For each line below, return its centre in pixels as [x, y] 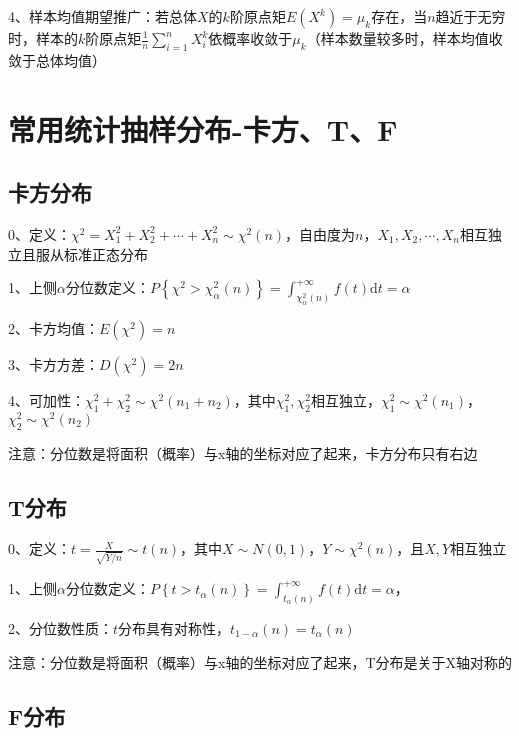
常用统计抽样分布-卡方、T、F [203, 128]
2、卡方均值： [53, 327]
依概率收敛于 [250, 38]
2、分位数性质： [60, 627]
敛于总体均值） [57, 59]
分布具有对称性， [174, 627]
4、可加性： [46, 399]
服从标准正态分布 [91, 253]
